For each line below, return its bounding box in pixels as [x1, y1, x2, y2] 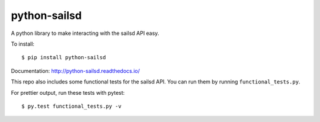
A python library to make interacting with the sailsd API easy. [11, 30, 159, 37]
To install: [11, 40, 35, 47]
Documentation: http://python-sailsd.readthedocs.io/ [11, 67, 140, 74]
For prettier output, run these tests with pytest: [11, 89, 125, 96]
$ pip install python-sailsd [21, 54, 106, 61]
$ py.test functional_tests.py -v [21, 102, 121, 110]
